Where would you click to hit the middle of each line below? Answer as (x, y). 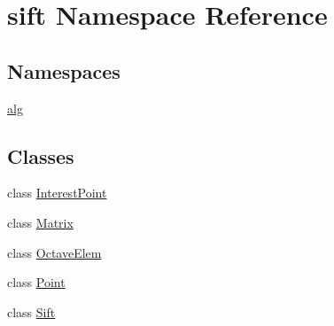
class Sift (31, 311)
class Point (36, 282)
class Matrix (40, 222)
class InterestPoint (57, 193)
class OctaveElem (54, 252)
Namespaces (64, 70)
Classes (41, 155)
